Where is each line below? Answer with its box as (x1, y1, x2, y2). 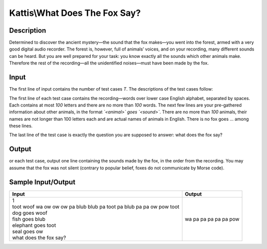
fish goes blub (12, 215, 45, 222)
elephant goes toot (12, 222, 56, 229)
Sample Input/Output (9, 178, 76, 186)
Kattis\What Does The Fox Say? (9, 7, 141, 18)
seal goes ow (12, 228, 44, 235)
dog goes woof (12, 209, 48, 216)
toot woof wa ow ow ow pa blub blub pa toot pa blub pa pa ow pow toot (12, 203, 179, 210)
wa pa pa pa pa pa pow (184, 215, 240, 222)
